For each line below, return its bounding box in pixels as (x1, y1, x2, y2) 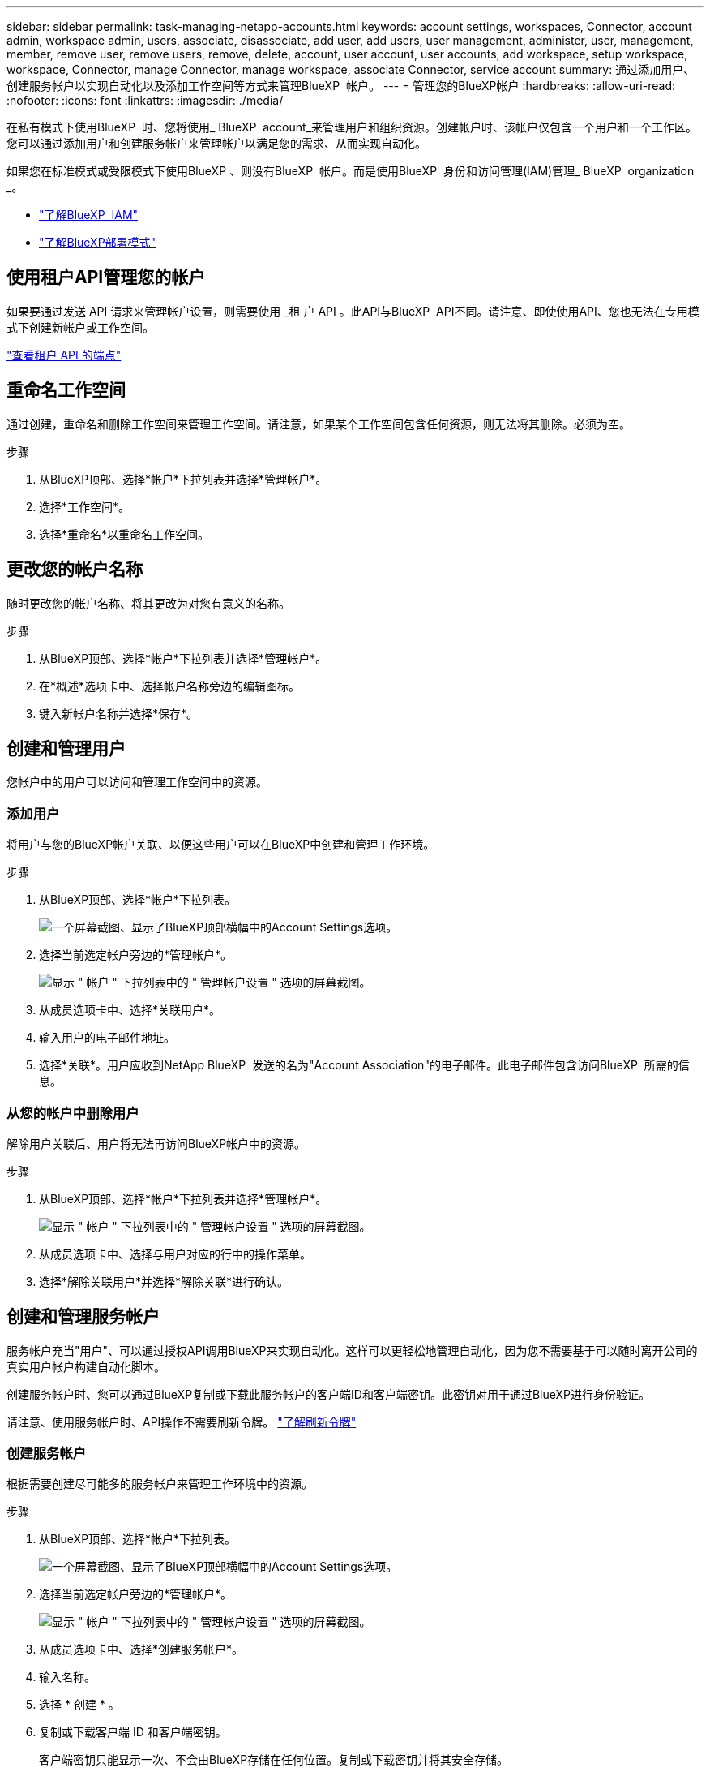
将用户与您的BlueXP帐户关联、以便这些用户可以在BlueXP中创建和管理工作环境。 (6, 837, 435, 852)
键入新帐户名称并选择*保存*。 (39, 706, 199, 720)
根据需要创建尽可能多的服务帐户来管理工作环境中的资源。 (6, 1477, 313, 1491)
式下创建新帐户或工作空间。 (6, 320, 154, 334)
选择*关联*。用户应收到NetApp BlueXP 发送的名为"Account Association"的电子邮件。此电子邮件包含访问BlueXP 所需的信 (39, 1058, 690, 1073)
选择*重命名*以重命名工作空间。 (39, 527, 210, 541)
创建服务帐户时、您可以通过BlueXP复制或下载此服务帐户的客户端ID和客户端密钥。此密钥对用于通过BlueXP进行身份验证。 (6, 1387, 651, 1401)
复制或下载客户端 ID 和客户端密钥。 (39, 1725, 227, 1740)
